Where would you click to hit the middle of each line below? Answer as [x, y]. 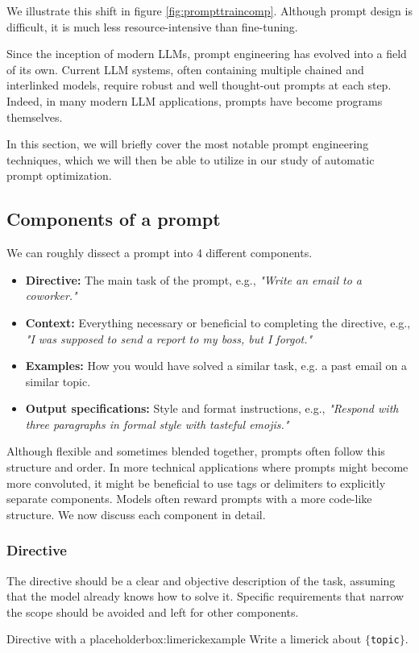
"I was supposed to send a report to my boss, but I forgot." [169, 338]
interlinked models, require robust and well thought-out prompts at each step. [199, 85]
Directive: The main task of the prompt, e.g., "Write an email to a [193, 279]
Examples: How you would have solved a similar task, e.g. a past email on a [216, 366]
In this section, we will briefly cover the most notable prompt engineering [188, 144]
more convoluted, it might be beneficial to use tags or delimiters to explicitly [196, 482]
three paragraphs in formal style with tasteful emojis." [157, 424]
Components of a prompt [114, 219]
